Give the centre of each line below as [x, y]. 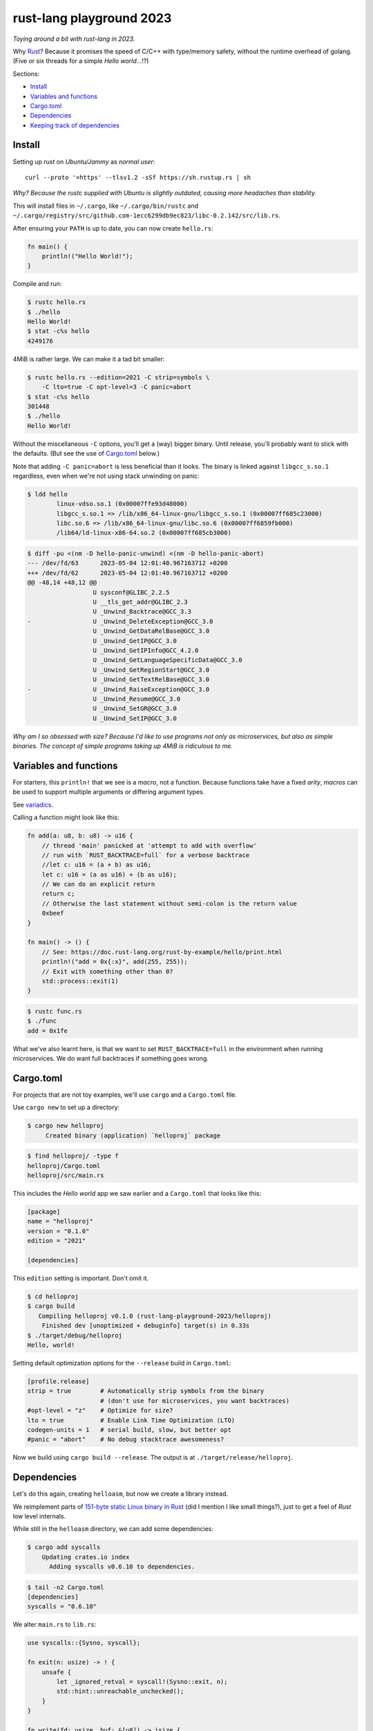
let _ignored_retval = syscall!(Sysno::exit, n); [142, 1681]
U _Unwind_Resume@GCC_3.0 [137, 699]
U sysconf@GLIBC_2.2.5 [131, 592]
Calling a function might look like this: [66, 818]
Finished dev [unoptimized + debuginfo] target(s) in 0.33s [146, 1326]
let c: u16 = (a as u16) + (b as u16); [109, 875]
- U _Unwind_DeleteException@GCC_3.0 [120, 621]
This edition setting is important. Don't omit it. [81, 1278]
